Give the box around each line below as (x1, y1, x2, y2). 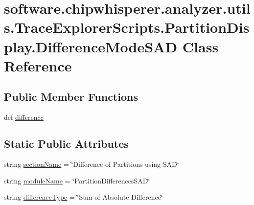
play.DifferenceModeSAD (4, 36, 178, 56)
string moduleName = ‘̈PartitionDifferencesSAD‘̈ (4, 175, 150, 185)
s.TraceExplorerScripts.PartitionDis (4, 17, 250, 37)
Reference (4, 55, 72, 75)
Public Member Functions (4, 89, 138, 104)
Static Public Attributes (4, 136, 129, 151)
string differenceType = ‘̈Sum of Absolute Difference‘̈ (4, 192, 163, 202)
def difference (4, 112, 44, 122)
